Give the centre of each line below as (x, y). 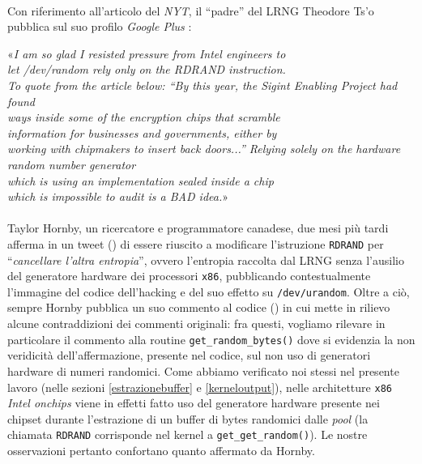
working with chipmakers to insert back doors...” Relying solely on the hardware (204, 149)
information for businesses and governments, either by (142, 132)
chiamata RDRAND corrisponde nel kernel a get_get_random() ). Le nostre (188, 434)
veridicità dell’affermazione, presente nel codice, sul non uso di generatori (189, 355)
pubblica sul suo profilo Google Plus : (100, 26)
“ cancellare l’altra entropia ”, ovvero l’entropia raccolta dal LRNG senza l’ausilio (206, 260)
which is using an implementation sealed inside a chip (141, 180)
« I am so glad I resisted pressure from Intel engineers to (147, 53)
